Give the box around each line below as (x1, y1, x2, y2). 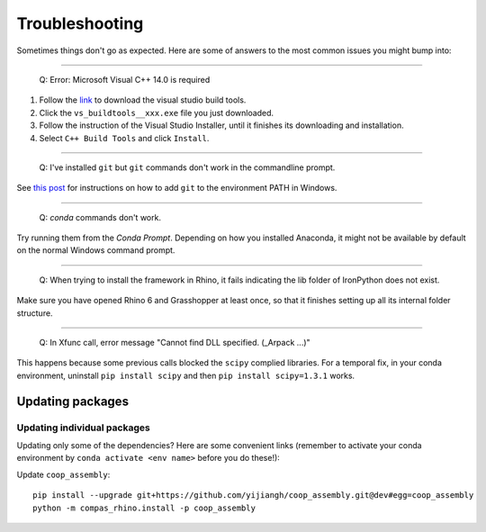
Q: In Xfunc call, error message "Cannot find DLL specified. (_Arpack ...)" (39, 338, 310, 348)
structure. (16, 307, 53, 319)
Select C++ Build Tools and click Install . (39, 132, 210, 143)
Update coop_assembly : (16, 469, 111, 480)
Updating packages (16, 393, 130, 409)
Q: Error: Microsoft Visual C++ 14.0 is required (39, 74, 211, 85)
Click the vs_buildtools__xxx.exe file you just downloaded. (39, 107, 274, 118)
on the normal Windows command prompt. (16, 245, 175, 256)
